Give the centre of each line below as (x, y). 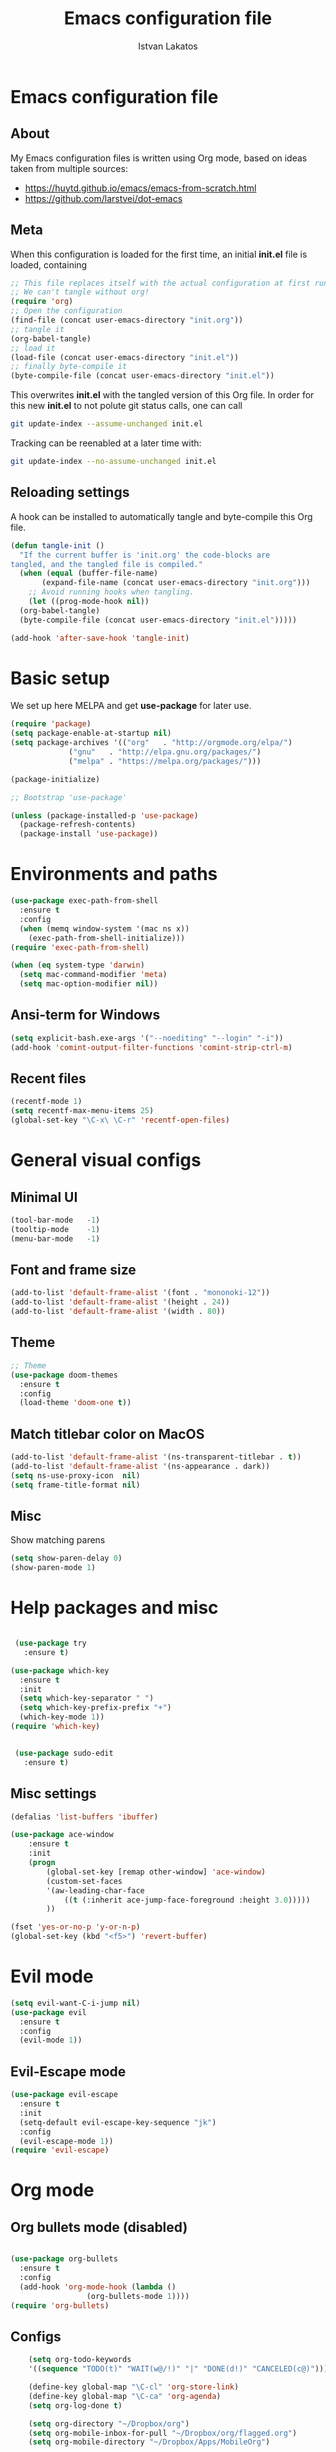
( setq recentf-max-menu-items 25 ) (82, 1111)
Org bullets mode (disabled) (99, 2227)
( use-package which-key (60, 1670)
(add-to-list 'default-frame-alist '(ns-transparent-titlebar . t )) (156, 1457)
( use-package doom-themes (64, 1375)
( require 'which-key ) (55, 1727)
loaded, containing (49, 264)
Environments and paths (114, 874)
